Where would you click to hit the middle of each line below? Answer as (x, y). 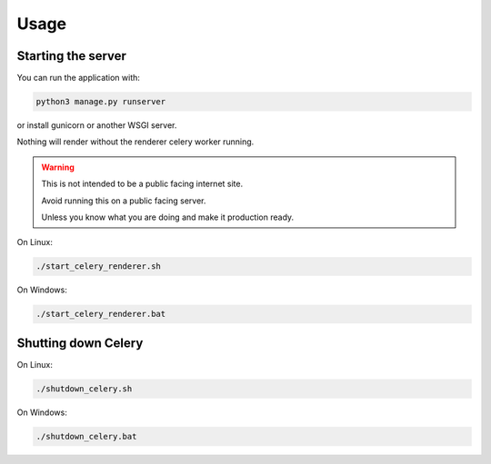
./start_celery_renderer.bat (101, 314)
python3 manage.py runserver (101, 102)
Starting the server (72, 56)
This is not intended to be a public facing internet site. (142, 184)
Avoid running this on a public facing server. (124, 201)
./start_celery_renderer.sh (98, 267)
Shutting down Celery (80, 343)
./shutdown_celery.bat (86, 436)
